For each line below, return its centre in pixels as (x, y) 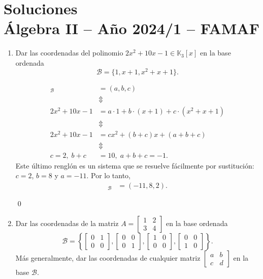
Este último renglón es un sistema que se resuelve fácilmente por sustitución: (135, 165)
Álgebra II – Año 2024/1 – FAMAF (131, 28)
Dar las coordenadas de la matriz (67, 223)
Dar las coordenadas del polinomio (69, 53)
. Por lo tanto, (109, 175)
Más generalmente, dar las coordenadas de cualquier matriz (108, 257)
